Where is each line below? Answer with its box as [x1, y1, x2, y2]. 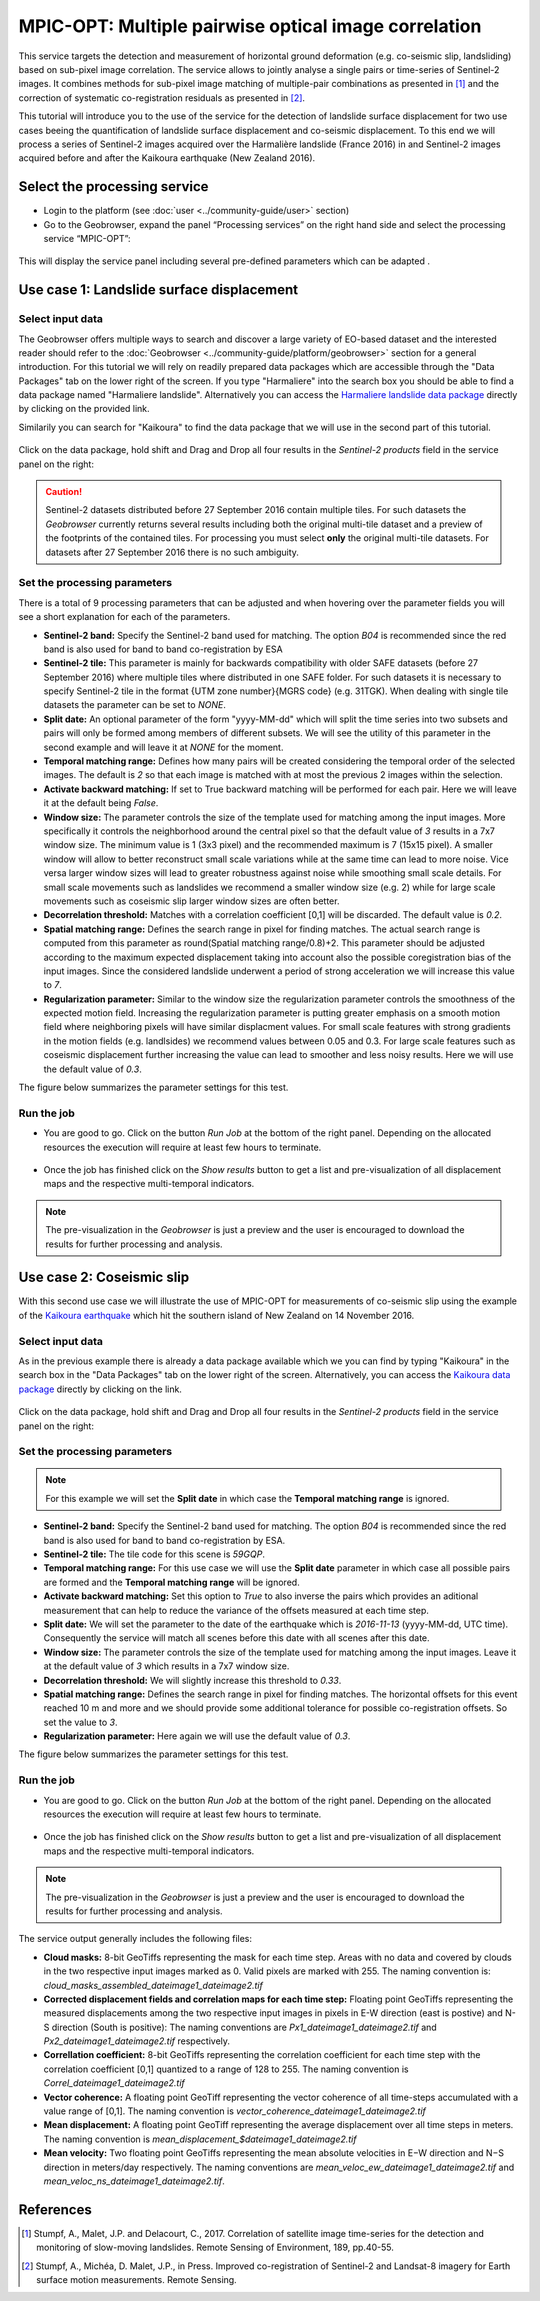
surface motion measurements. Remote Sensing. [36, 2274, 237, 2286]
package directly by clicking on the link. [18, 1383, 182, 1395]
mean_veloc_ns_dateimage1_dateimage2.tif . [43, 2175, 225, 2187]
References [18, 2201, 92, 2218]
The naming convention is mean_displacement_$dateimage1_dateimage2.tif [43, 2133, 357, 2145]
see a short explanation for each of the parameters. [18, 611, 231, 623]
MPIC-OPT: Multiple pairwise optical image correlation [18, 15, 482, 37]
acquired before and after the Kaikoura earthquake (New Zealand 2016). [18, 152, 316, 164]
